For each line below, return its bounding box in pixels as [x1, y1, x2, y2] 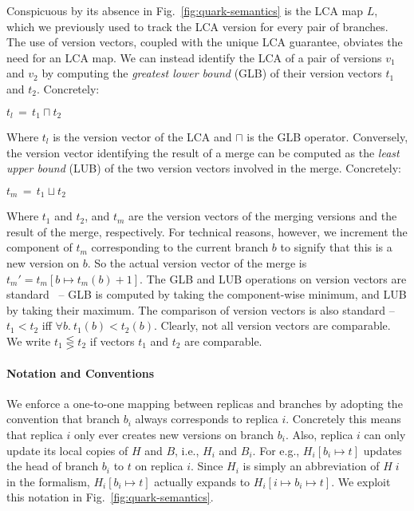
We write [6, 333, 51, 349]
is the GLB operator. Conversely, [246, 129, 408, 145]
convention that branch [6, 410, 120, 427]
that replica [6, 426, 63, 442]
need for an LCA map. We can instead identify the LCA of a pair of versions [6, 49, 382, 65]
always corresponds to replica [135, 410, 278, 427]
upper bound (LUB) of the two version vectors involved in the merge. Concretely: [6, 160, 401, 176]
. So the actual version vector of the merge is [87, 255, 307, 271]
